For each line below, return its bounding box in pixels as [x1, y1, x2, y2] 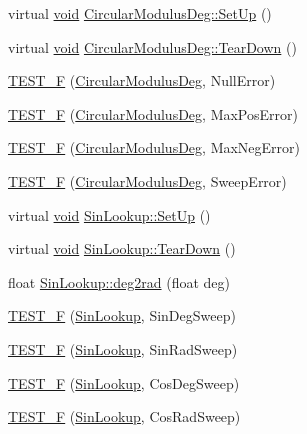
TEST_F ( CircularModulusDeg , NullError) [8, 70, 276, 91]
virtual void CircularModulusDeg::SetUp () [8, 3, 272, 23]
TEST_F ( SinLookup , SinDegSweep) [8, 305, 236, 326]
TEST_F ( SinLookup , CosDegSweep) [8, 372, 240, 393]
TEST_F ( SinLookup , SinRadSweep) [8, 338, 238, 359]
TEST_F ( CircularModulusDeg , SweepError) [8, 170, 287, 191]
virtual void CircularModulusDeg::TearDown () [8, 36, 297, 57]
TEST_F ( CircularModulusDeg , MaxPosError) [8, 103, 298, 124]
